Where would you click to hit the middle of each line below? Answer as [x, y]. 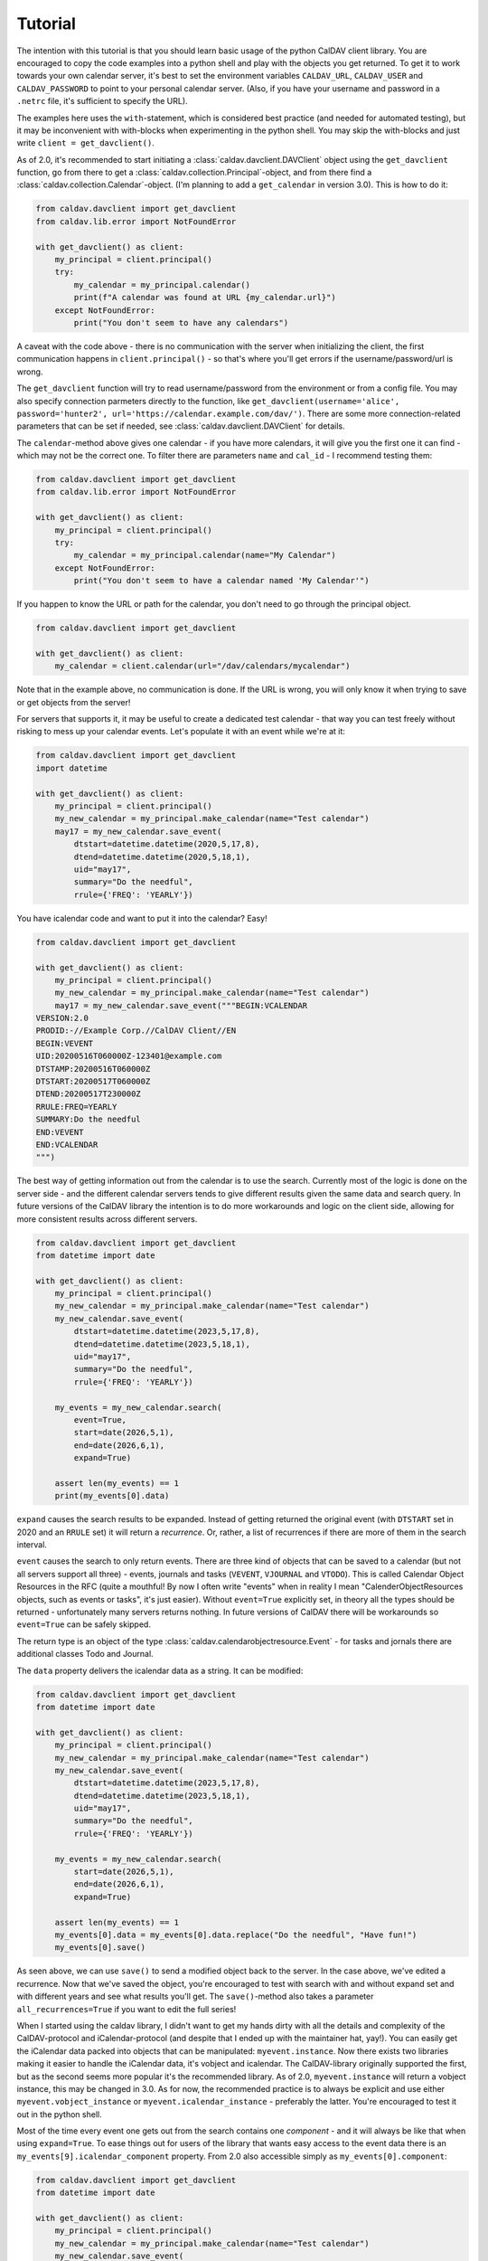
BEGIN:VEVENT [65, 1043]
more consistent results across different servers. [107, 1219]
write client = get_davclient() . [86, 143]
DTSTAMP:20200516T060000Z [93, 1069]
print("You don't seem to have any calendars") [181, 322]
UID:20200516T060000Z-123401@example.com [129, 1056]
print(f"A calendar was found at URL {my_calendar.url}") [205, 298]
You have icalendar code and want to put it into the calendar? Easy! [142, 918]
